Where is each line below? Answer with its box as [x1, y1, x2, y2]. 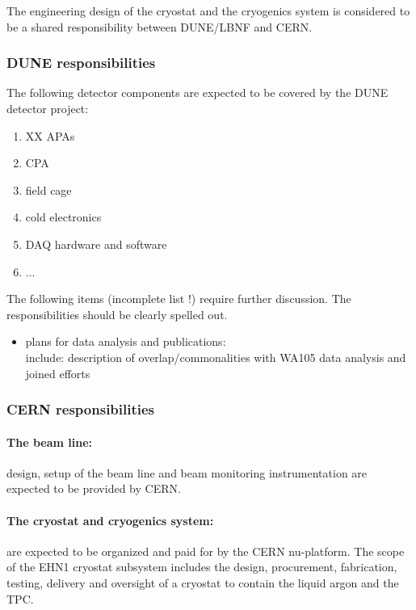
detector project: [6, 100, 89, 116]
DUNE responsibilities [6, 53, 156, 73]
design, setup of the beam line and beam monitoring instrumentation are [6, 464, 368, 481]
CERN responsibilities [6, 399, 155, 419]
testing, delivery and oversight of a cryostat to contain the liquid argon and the [6, 574, 399, 591]
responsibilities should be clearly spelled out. [6, 305, 228, 322]
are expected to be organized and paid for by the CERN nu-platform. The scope [6, 542, 405, 559]
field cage [25, 181, 72, 198]
